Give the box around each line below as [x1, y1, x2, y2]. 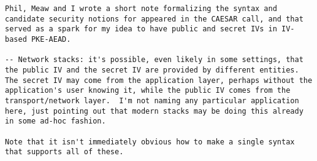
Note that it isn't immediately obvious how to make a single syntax [5, 137, 295, 146]
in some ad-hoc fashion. [5, 117, 106, 126]
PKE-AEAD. [31, 34, 71, 44]
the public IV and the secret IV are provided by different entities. [5, 65, 299, 74]
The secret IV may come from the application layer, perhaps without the [5, 76, 313, 85]
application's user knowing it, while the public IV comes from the [5, 86, 291, 95]
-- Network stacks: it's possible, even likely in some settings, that [5, 55, 304, 65]
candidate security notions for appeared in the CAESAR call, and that [5, 14, 304, 23]
